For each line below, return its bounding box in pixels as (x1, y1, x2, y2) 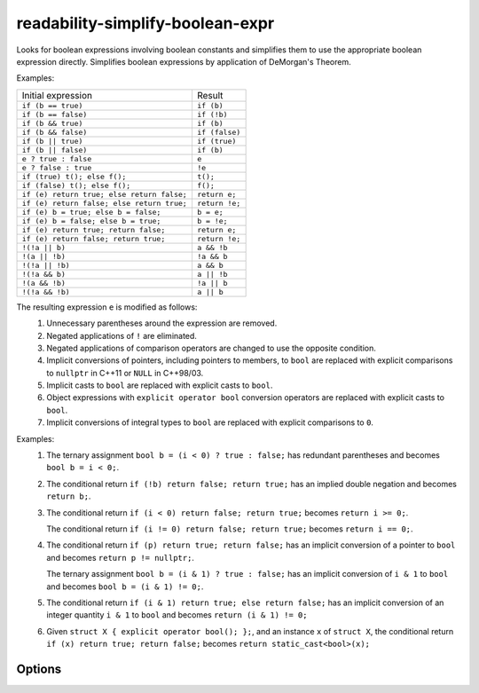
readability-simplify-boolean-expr (16, 13, 275, 33)
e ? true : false (21, 154, 92, 163)
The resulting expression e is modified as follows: (16, 302, 198, 312)
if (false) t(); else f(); (21, 180, 131, 190)
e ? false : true (21, 162, 92, 172)
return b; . (46, 491, 91, 501)
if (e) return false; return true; (21, 233, 166, 243)
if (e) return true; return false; (21, 224, 166, 234)
